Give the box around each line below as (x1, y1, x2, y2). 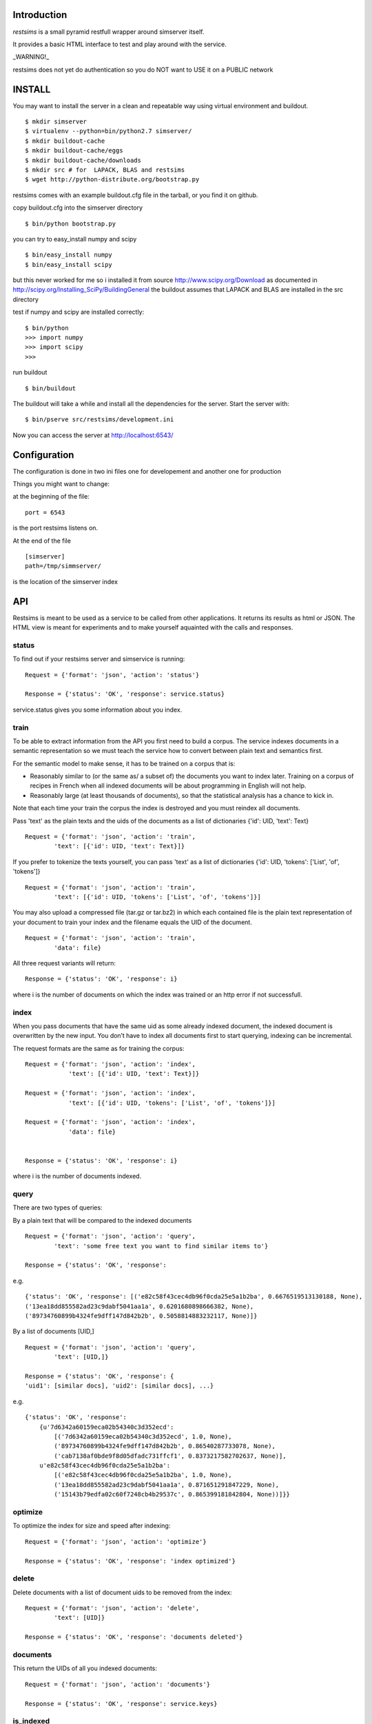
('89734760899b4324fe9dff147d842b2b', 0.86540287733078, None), (54, 1442, 276, 1450)
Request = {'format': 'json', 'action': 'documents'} (25, 1680, 210, 1688)
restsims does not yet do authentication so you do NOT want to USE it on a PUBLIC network (12, 66, 273, 74)
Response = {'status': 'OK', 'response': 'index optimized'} (25, 1557, 236, 1565)
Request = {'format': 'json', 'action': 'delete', (25, 1604, 200, 1612)
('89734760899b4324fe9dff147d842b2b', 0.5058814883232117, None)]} (25, 1312, 258, 1320)
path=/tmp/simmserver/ (25, 562, 102, 570)
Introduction (12, 9, 68, 21)
